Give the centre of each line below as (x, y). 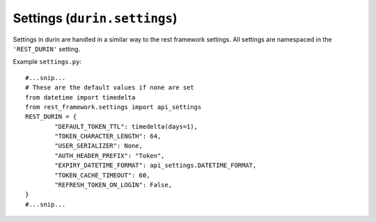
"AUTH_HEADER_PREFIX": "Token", (110, 156)
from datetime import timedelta (80, 97)
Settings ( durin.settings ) (95, 18)
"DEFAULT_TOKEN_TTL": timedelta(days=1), (126, 126)
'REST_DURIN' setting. (47, 49)
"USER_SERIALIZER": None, (99, 146)
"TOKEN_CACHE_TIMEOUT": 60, (102, 175)
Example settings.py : (47, 62)
